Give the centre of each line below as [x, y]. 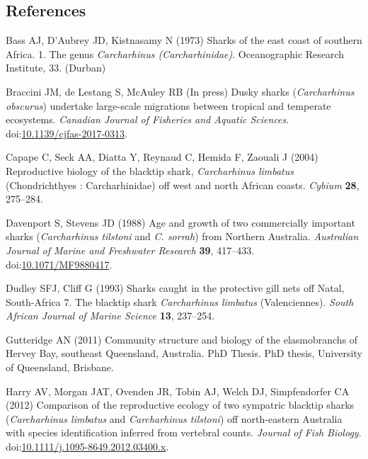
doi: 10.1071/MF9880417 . [59, 264]
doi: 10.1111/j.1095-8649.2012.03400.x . [87, 447]
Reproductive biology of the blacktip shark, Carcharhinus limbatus [150, 170]
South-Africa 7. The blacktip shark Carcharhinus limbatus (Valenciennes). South [180, 301]
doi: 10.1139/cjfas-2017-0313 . [67, 133]
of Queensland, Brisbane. [60, 367]
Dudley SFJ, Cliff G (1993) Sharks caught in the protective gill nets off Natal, [175, 288]
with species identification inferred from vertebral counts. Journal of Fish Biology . [184, 432]
